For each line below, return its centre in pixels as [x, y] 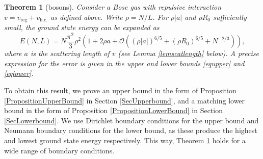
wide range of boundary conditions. [59, 150]
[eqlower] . [19, 73]
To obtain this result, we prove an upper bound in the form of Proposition [120, 90]
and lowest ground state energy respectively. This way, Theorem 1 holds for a [125, 140]
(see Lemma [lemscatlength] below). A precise [188, 53]
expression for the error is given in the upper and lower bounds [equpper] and [124, 63]
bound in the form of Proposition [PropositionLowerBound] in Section [113, 110]
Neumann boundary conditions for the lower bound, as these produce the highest [131, 130]
